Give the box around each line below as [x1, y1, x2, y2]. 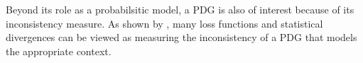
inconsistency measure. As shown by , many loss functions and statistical [6, 16, 323, 30]
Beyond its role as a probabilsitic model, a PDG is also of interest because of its [6, 2, 354, 16]
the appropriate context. [6, 43, 112, 58]
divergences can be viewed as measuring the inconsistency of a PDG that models [6, 30, 357, 45]
